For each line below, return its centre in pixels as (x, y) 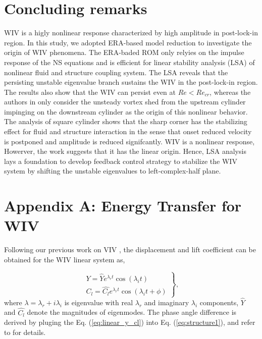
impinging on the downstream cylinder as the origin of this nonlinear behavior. (126, 111)
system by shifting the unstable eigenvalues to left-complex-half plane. (113, 171)
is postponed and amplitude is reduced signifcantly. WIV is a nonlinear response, (129, 141)
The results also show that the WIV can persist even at (90, 92)
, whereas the (230, 92)
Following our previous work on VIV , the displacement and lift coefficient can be (130, 249)
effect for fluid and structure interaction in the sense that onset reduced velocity (128, 131)
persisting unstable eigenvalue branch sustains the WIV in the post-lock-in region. (131, 82)
